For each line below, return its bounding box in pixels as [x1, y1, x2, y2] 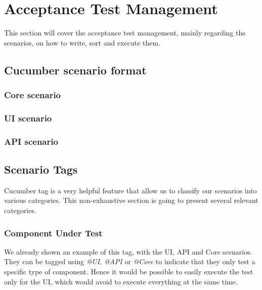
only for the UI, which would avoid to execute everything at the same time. [4, 276, 238, 286]
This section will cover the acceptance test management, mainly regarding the [4, 27, 246, 38]
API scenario [4, 135, 58, 147]
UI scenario [4, 111, 52, 124]
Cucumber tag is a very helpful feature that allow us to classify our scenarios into [4, 185, 257, 195]
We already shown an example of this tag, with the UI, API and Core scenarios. [4, 246, 252, 257]
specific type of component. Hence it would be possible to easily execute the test [4, 266, 253, 277]
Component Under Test [4, 226, 103, 239]
